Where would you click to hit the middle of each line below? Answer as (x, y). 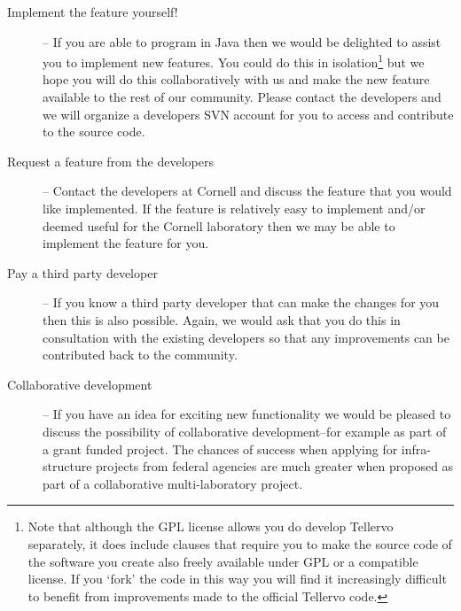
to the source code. (94, 131)
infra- (416, 449)
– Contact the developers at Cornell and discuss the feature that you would (247, 191)
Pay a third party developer (82, 272)
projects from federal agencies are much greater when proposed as (275, 466)
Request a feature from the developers (111, 161)
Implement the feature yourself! (93, 12)
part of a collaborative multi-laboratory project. (173, 483)
